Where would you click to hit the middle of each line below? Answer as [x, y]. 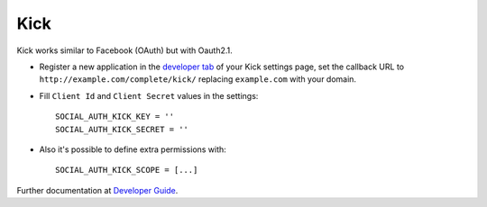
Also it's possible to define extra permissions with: [133, 149]
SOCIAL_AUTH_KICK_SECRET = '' [122, 129]
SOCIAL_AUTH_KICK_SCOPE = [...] [127, 170]
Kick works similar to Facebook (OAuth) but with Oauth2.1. [125, 50]
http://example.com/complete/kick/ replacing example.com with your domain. [198, 79]
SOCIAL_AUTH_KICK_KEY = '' [115, 117]
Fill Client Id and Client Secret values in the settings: [149, 95]
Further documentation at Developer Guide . [97, 190]
